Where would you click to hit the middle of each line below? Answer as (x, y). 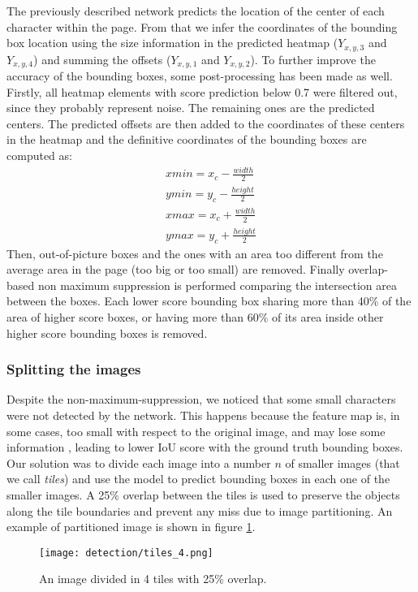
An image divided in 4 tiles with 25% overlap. (153, 579)
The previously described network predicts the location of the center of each (196, 11)
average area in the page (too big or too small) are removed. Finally (176, 269)
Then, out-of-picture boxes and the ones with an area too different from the (195, 253)
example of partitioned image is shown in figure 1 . (131, 527)
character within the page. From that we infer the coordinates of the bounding (202, 26)
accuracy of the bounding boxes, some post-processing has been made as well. (200, 76)
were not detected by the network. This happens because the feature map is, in (203, 415)
